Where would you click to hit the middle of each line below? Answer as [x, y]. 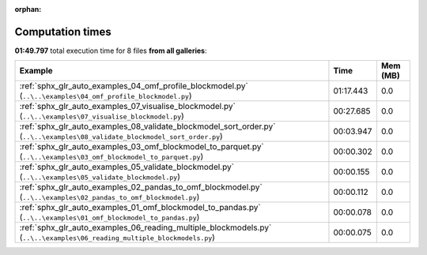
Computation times [63, 32]
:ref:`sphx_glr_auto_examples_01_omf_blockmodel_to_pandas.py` [140, 208]
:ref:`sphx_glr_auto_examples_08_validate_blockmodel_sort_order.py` [147, 126]
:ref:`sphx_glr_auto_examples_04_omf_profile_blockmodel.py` [134, 86]
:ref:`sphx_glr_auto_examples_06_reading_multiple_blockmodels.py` [145, 227]
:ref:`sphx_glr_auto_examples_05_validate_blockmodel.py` [127, 167]
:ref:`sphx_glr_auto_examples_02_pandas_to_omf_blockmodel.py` [141, 187]
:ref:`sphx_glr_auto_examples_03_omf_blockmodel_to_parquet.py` [142, 147]
